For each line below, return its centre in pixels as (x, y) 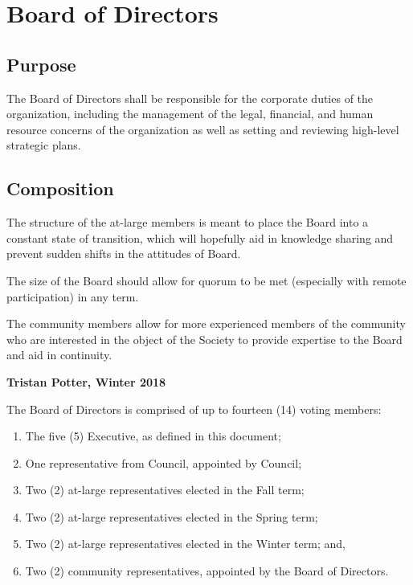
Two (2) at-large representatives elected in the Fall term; (165, 490)
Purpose (41, 64)
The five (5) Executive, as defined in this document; (153, 436)
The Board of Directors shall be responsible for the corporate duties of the (190, 98)
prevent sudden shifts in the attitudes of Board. (124, 254)
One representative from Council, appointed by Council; (164, 462)
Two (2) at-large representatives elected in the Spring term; (172, 516)
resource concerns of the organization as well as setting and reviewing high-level (203, 129)
